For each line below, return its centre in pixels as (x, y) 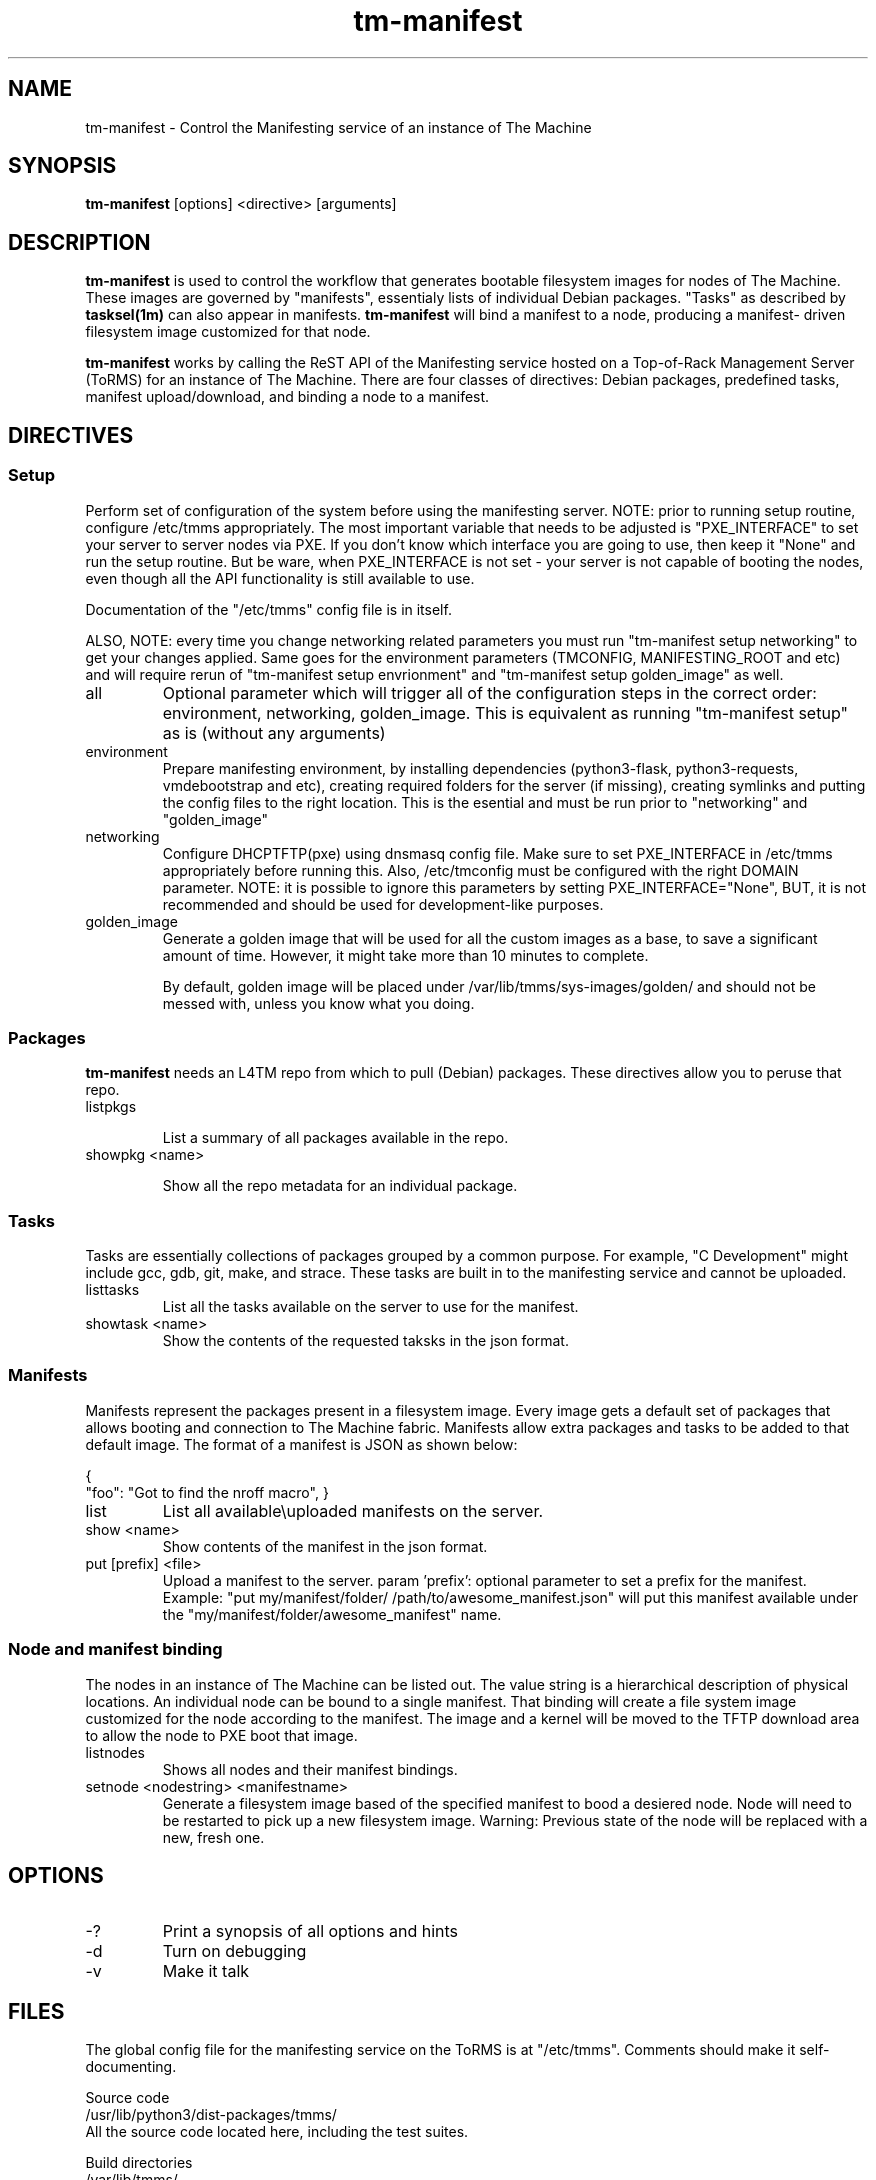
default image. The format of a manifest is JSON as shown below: (301, 1444)
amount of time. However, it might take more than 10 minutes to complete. (405, 955)
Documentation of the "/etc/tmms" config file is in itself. (268, 609)
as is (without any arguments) (274, 732)
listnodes (115, 1752)
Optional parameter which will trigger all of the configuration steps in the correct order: (489, 692)
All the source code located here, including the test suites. (277, 2132)
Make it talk (206, 1971)
